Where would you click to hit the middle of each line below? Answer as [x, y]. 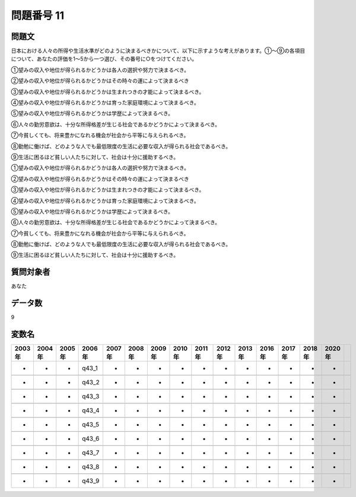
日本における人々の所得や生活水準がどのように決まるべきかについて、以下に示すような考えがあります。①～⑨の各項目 [158, 51]
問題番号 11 [38, 15]
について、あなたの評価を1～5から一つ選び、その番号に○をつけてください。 [104, 59]
